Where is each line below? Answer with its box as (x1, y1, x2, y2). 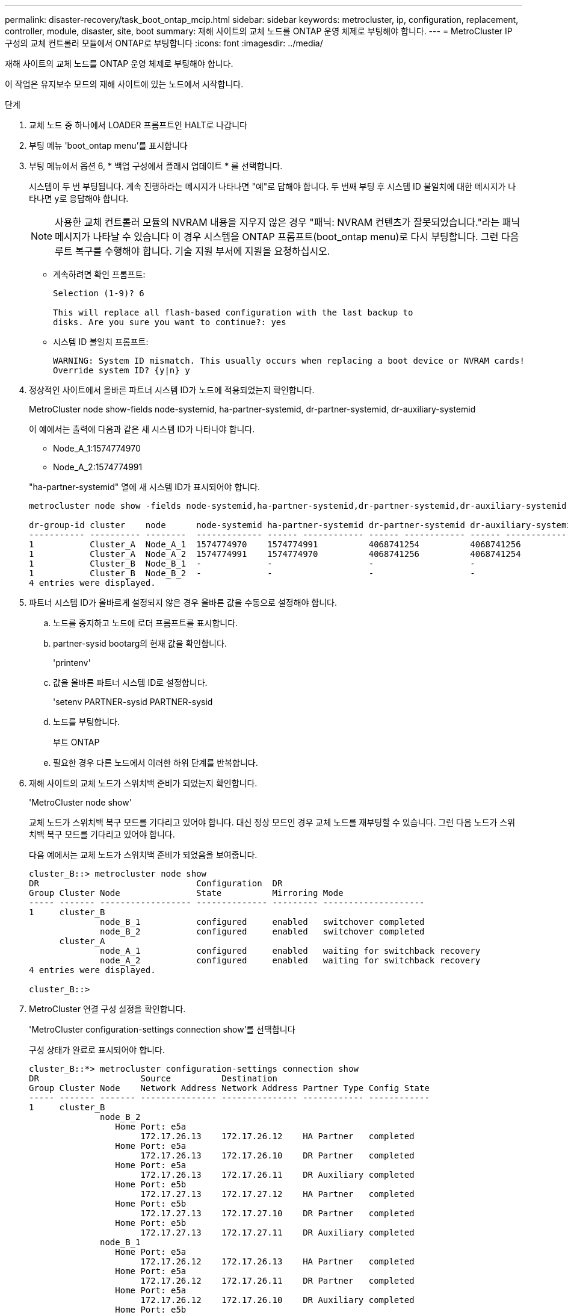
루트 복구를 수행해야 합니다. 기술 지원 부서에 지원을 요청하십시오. (55, 245, 330, 257)
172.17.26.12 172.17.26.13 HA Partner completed (140, 1257, 415, 1266)
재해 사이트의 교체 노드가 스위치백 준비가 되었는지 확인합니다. (29, 778, 258, 788)
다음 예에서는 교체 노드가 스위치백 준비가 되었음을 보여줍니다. (29, 850, 258, 860)
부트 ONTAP (53, 737, 100, 747)
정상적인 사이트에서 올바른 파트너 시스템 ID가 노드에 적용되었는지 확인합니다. (29, 385, 315, 395)
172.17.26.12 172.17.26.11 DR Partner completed (140, 1276, 415, 1285)
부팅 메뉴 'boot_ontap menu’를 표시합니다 (29, 140, 188, 151)
